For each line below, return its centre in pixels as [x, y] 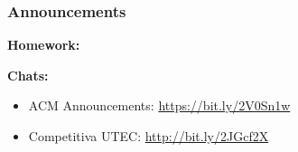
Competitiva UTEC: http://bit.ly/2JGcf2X [149, 136]
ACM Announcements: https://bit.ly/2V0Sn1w [159, 105]
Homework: [44, 45]
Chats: [28, 75]
